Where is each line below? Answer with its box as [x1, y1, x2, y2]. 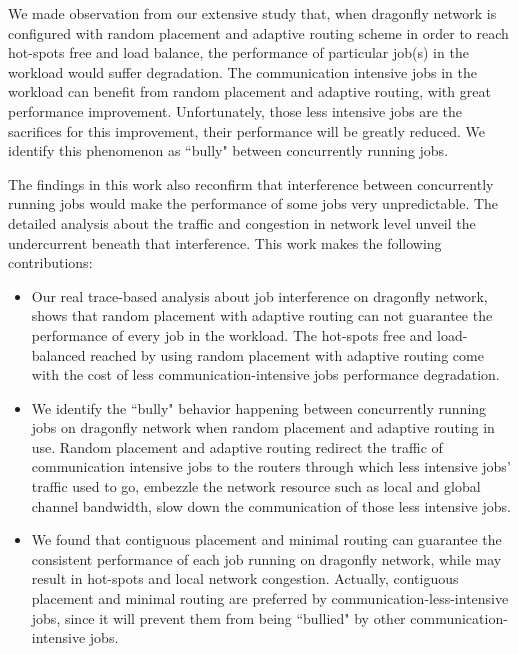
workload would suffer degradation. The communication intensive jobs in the [8, 61, 477, 82]
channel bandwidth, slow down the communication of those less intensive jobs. [31, 495, 511, 516]
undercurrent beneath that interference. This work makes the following [8, 232, 442, 253]
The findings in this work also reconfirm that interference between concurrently [8, 173, 494, 194]
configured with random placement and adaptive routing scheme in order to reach [8, 22, 509, 43]
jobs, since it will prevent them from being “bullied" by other [31, 607, 406, 628]
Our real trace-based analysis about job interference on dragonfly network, [31, 285, 488, 306]
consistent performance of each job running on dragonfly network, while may [31, 548, 502, 569]
